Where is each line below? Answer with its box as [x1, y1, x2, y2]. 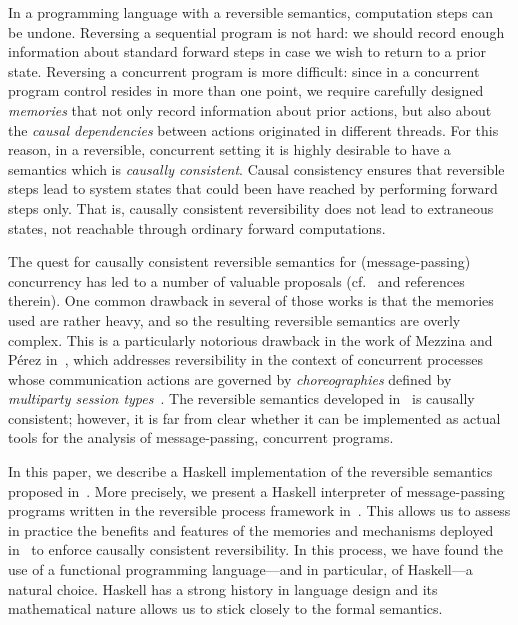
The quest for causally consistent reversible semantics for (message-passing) [8, 251, 471, 272]
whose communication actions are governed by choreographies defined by [8, 368, 452, 389]
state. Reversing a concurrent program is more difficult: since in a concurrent [8, 60, 480, 81]
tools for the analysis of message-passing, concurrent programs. [8, 427, 394, 448]
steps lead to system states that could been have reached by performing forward [8, 178, 498, 199]
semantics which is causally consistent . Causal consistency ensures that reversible [8, 158, 505, 179]
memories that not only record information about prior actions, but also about [8, 99, 492, 120]
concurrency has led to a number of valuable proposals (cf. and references [8, 270, 465, 291]
